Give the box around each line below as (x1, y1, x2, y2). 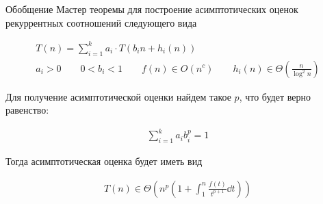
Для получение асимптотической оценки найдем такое (5, 89, 231, 103)
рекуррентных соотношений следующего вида (5, 15, 197, 29)
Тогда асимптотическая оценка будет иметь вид (5, 154, 203, 168)
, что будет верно (239, 89, 311, 103)
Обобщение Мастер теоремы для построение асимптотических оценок (5, 2, 298, 16)
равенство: (5, 103, 49, 117)
